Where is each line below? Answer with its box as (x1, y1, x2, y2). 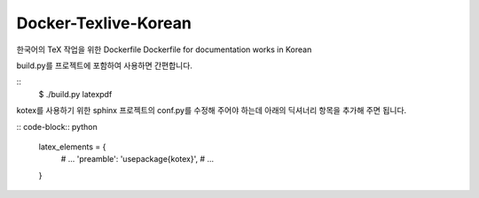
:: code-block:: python (16, 121, 98, 132)
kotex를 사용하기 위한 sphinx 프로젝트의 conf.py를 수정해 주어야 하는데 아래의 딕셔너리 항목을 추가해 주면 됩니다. (16, 105, 407, 116)
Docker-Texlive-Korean (16, 13, 192, 33)
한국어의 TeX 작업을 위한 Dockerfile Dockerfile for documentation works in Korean (16, 44, 312, 55)
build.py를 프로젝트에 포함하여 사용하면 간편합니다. (16, 60, 192, 71)
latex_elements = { (38, 141, 106, 152)
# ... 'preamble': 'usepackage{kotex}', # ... (60, 154, 215, 164)
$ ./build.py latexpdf (38, 88, 113, 99)
